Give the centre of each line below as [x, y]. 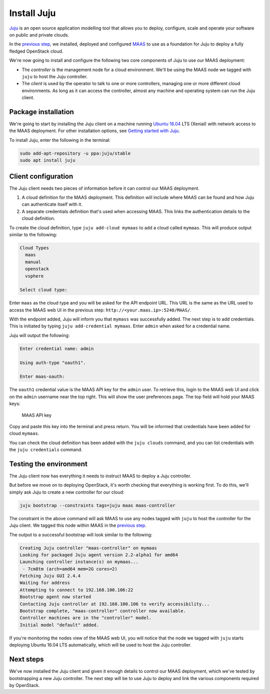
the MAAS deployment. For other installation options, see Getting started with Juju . [94, 131]
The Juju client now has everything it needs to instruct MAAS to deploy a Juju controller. [100, 476]
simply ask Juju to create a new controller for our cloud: [67, 492]
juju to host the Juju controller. [54, 76]
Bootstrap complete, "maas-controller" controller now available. [103, 611]
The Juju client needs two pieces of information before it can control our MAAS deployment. [104, 188]
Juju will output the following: [39, 335]
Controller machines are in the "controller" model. [86, 618]
